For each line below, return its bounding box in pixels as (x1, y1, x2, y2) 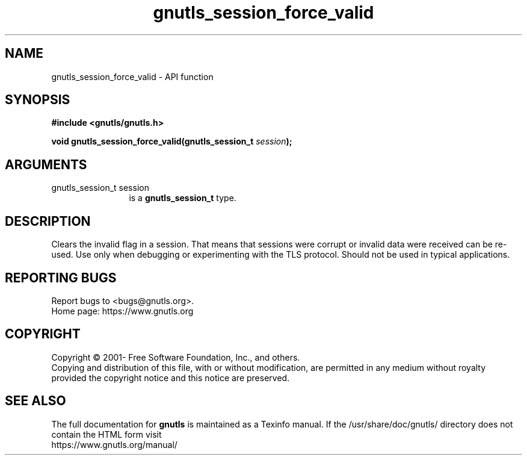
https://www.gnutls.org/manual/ (51, 439, 177, 450)
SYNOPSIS (5, 92, 70, 108)
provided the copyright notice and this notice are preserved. (51, 372, 290, 383)
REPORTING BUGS (5, 270, 117, 285)
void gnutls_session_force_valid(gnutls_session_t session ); (51, 136, 292, 147)
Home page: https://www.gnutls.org (51, 305, 194, 316)
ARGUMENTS (5, 157, 87, 172)
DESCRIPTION (5, 213, 91, 229)
